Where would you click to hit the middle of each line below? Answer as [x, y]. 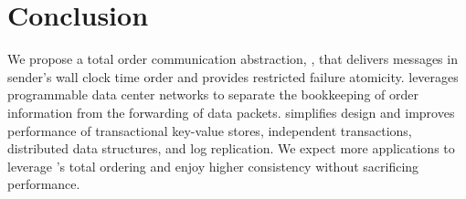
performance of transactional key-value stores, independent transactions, [210, 130]
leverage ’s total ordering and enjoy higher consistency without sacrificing [213, 166]
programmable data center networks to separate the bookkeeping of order [213, 94]
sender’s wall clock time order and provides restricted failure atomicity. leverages [233, 76]
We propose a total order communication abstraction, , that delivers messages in [233, 59]
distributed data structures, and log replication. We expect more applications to [231, 148]
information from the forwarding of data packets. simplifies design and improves [231, 112]
